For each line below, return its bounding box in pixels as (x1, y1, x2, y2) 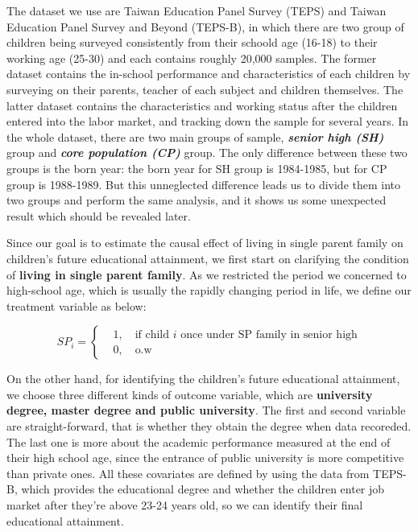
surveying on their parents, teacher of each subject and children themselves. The (6, 80, 404, 97)
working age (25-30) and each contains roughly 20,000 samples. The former (6, 49, 377, 66)
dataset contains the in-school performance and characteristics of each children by (6, 65, 411, 82)
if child (135, 328, 170, 340)
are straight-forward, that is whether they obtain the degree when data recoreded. (6, 418, 412, 435)
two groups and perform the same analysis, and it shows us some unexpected (6, 192, 387, 208)
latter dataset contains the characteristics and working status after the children (6, 97, 398, 113)
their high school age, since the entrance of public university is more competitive (6, 449, 404, 466)
